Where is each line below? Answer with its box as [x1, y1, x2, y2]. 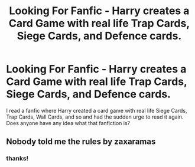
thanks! [6, 155, 29, 163]
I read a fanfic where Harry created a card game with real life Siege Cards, [6, 107, 187, 114]
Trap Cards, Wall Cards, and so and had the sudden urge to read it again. [6, 113, 184, 120]
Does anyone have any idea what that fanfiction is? [6, 119, 131, 126]
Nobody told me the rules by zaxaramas [6, 137, 156, 147]
